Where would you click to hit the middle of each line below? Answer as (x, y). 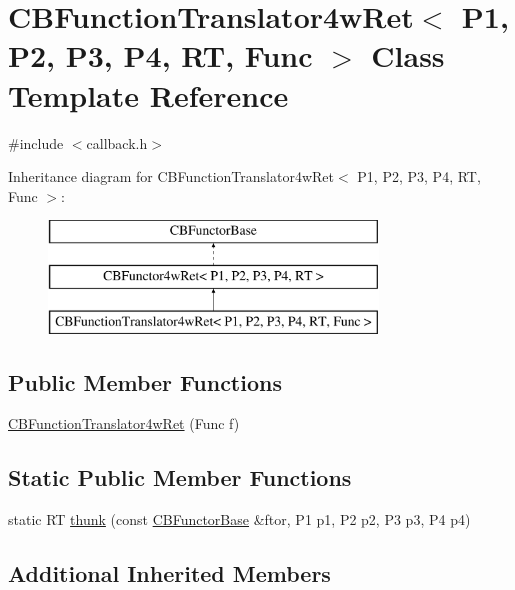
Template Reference (148, 94)
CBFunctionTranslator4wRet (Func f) (124, 423)
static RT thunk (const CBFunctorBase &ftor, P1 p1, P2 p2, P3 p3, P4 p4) (239, 519)
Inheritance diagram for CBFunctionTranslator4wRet (171, 176)
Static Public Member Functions (180, 477)
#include (36, 142)
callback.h (117, 142)
